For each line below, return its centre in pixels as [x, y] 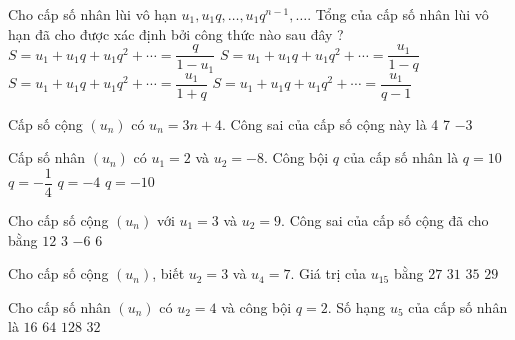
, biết [168, 273]
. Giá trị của [328, 273]
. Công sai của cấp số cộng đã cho [385, 220]
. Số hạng [356, 306]
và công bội [256, 306]
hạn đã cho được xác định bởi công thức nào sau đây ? [176, 33]
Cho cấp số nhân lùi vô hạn [92, 14]
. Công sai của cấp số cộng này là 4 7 [335, 123]
